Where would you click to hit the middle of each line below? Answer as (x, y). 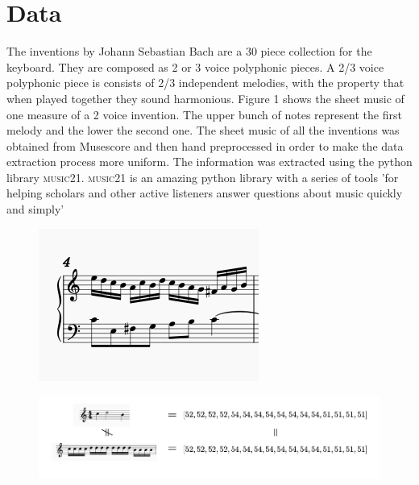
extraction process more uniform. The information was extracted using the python (209, 162)
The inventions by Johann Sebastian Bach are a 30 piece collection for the (189, 51)
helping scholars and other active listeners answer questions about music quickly (205, 193)
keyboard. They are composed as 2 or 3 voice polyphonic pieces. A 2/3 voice (195, 66)
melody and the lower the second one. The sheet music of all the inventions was (203, 130)
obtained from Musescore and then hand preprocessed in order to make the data (205, 145)
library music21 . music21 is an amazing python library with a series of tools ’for (203, 177)
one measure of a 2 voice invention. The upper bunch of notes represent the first (204, 114)
